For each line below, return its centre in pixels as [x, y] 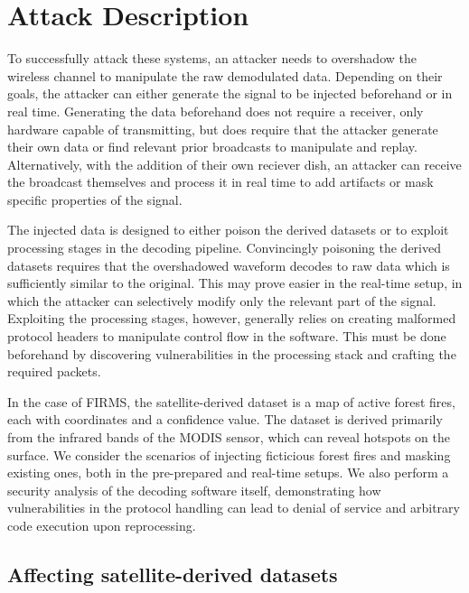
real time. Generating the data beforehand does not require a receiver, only [216, 111]
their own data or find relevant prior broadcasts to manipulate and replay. [212, 147]
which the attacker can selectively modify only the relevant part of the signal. [222, 300]
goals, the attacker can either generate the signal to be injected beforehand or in [230, 93]
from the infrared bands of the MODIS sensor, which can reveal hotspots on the [229, 437]
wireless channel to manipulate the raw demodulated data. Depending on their [225, 75]
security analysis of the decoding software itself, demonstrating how [194, 490]
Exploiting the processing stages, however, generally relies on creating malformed [232, 318]
